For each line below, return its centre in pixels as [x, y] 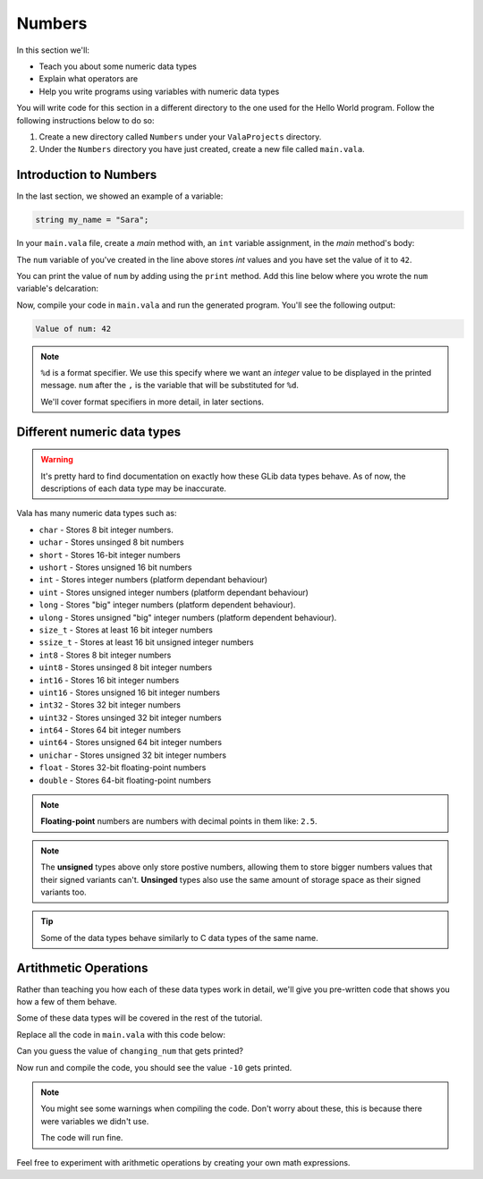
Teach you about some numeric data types [118, 66]
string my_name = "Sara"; [92, 220]
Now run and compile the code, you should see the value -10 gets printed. [154, 1067]
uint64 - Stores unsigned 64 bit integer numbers [131, 742]
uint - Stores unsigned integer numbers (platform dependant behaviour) [174, 592]
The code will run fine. [82, 1138]
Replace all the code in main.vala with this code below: [121, 1034]
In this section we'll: [53, 50]
